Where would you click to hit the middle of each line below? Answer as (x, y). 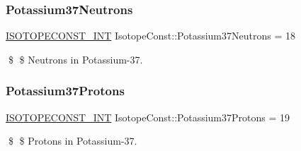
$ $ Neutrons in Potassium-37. (75, 59)
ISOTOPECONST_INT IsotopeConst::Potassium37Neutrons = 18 (150, 36)
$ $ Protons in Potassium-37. (73, 141)
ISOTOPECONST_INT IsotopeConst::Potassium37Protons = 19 (148, 117)
